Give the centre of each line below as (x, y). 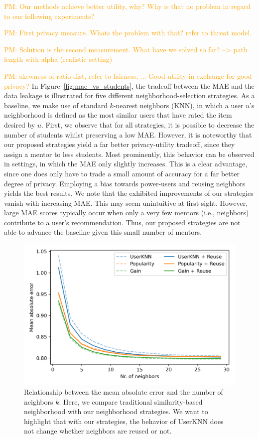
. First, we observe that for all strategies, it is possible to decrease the (148, 124)
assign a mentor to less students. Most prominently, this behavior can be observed (129, 154)
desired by (20, 124)
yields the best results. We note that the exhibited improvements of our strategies (129, 193)
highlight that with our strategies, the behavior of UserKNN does (124, 421)
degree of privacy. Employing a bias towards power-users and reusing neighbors (125, 183)
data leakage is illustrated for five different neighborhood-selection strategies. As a (129, 95)
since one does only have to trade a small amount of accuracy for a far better (122, 173)
